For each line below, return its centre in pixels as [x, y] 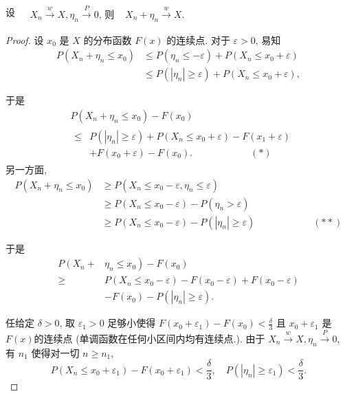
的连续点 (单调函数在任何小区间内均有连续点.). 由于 [149, 338]
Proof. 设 [25, 40]
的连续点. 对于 [198, 40]
